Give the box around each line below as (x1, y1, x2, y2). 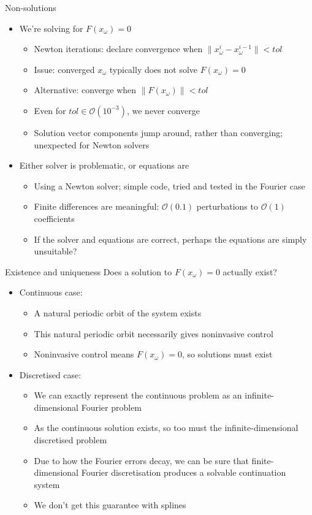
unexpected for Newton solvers (34, 138, 150, 151)
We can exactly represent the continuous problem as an (34, 389, 242, 402)
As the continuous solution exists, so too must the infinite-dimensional (34, 421, 299, 434)
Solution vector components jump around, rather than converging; (34, 126, 283, 139)
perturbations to (196, 200, 258, 213)
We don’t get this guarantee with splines (34, 498, 186, 511)
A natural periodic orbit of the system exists (34, 306, 202, 319)
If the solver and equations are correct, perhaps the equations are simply (34, 232, 307, 245)
